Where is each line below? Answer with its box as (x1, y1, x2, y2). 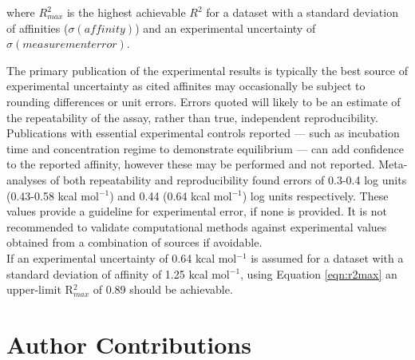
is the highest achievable (66, 4, 186, 20)
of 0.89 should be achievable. (93, 281, 233, 298)
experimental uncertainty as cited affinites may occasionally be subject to (6, 77, 366, 94)
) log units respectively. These (242, 187, 389, 204)
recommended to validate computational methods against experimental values (6, 218, 387, 235)
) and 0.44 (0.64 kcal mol (109, 187, 232, 204)
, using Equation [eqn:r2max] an (240, 265, 397, 282)
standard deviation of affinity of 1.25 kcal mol (6, 265, 230, 282)
